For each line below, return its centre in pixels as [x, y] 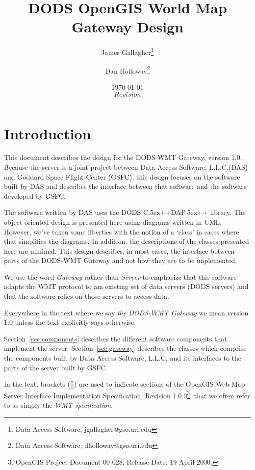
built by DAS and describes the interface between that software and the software [125, 186]
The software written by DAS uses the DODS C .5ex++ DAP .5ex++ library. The [125, 212]
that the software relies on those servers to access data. [87, 296]
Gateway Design [127, 27]
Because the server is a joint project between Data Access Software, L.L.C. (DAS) [126, 167]
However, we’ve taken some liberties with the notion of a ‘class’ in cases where [122, 231]
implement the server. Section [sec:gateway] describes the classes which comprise [125, 348]
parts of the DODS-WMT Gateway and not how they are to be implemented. [121, 260]
